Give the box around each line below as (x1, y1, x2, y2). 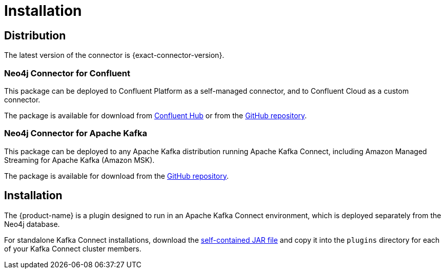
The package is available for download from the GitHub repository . (4, 171, 229, 180)
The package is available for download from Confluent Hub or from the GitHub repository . (4, 111, 307, 120)
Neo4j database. (4, 219, 60, 228)
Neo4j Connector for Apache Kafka (4, 128, 147, 139)
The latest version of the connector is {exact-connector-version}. (4, 51, 225, 60)
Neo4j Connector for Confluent (4, 68, 130, 78)
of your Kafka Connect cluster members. (4, 244, 141, 253)
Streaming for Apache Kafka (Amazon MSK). (4, 155, 155, 164)
